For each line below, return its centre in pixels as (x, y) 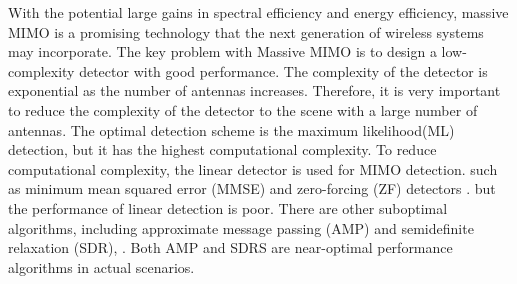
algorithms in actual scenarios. (101, 266)
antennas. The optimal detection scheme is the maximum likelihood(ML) (231, 129)
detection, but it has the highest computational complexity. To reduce (222, 149)
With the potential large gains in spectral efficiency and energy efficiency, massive (258, 12)
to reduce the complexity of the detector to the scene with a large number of (243, 109)
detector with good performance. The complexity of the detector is (283, 70)
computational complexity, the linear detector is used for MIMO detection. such (253, 168)
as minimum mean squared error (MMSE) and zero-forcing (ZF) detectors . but (252, 188)
